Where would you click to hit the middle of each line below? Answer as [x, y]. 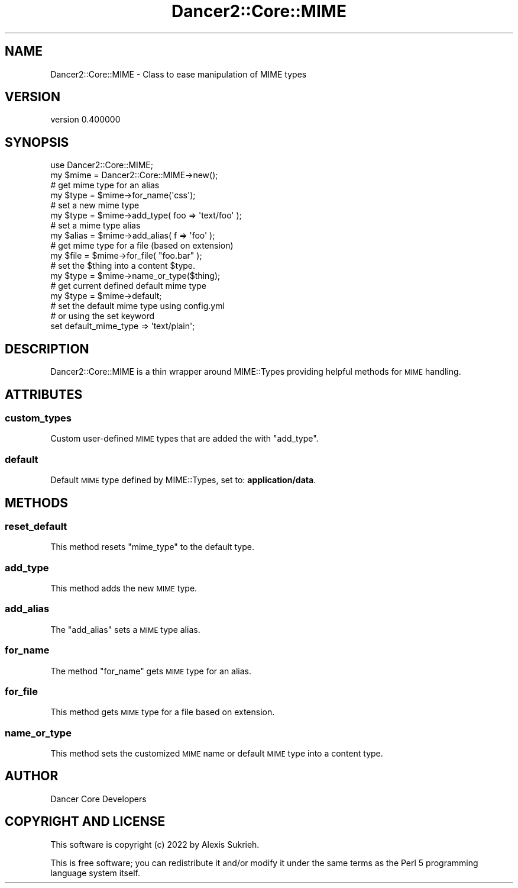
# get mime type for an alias [105, 185]
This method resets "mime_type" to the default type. [153, 547]
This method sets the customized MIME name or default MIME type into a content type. [217, 754]
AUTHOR [32, 776]
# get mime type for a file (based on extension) [142, 246]
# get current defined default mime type [128, 286]
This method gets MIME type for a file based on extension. [163, 712]
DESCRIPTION [47, 349]
